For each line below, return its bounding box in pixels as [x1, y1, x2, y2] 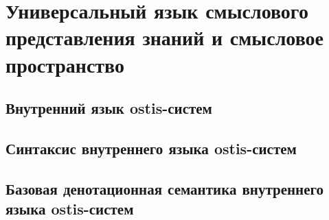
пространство [5, 50, 125, 78]
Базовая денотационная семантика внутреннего [5, 178, 324, 199]
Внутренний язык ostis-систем [5, 97, 212, 119]
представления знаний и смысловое [5, 23, 324, 51]
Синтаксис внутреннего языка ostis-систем [5, 137, 297, 158]
